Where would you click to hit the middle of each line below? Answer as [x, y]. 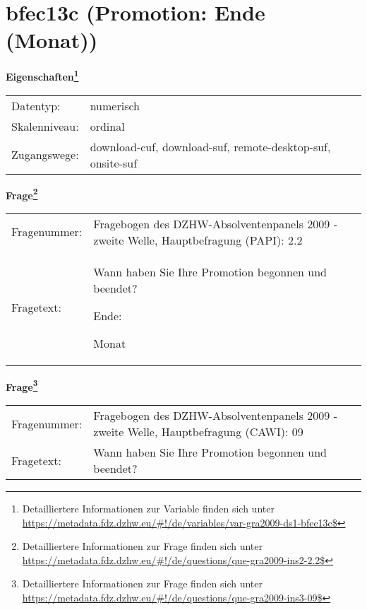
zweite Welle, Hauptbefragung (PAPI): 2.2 [198, 240]
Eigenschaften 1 [42, 75]
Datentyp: [36, 105]
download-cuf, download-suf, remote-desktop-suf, [210, 146]
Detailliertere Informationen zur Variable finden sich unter [148, 509]
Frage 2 [22, 194]
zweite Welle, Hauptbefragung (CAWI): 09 [198, 432]
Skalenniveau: [45, 126]
